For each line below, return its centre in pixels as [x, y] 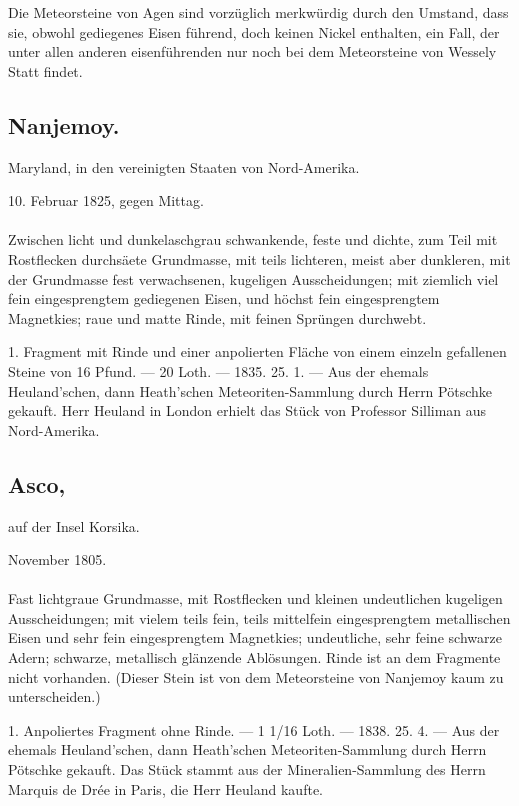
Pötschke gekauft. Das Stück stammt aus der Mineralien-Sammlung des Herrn [247, 769]
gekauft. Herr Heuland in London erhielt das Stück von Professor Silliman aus [247, 410]
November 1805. [57, 559]
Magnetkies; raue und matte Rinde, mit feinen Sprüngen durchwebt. [217, 317]
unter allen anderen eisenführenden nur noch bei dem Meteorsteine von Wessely [252, 51]
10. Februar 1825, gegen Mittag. [106, 200]
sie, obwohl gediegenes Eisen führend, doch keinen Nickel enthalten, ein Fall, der [254, 31]
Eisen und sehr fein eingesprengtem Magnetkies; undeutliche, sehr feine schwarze [255, 637]
